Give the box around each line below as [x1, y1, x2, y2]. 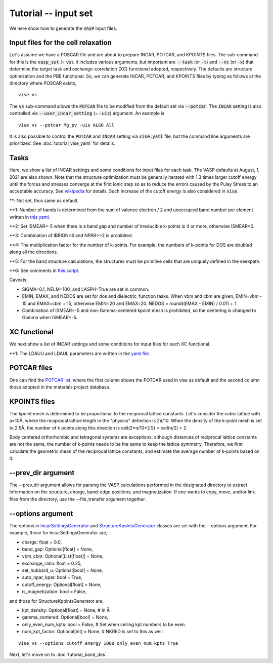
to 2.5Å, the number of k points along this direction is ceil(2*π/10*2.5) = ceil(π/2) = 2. [9, 424, 188, 431]
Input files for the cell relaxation [9, 38, 112, 47]
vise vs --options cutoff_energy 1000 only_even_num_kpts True [18, 640, 178, 646]
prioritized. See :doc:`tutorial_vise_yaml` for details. [9, 140, 116, 146]
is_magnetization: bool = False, [22, 589, 87, 595]
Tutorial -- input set [9, 8, 93, 19]
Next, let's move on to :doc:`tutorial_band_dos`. [9, 651, 108, 657]
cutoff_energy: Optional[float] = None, [22, 581, 102, 588]
